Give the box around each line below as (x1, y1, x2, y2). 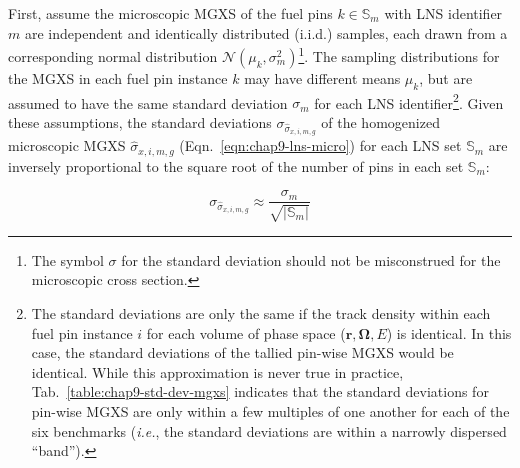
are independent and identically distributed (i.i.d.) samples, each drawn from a (24, 22, 508, 43)
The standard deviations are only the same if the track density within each (31, 302, 491, 323)
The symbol (31, 249, 104, 270)
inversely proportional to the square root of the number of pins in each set (8, 155, 464, 176)
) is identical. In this (386, 322, 512, 343)
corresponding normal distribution (8, 45, 218, 66)
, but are (419, 67, 473, 88)
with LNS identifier (384, 3, 503, 23)
